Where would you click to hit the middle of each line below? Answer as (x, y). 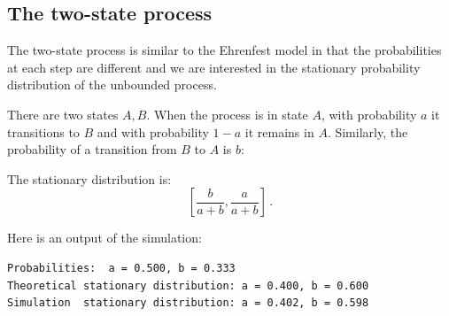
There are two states (63, 114)
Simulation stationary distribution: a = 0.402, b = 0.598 (188, 303)
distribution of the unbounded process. (112, 85)
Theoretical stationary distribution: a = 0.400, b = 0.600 (188, 285)
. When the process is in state (227, 114)
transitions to (43, 131)
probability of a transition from (92, 149)
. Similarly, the (368, 131)
